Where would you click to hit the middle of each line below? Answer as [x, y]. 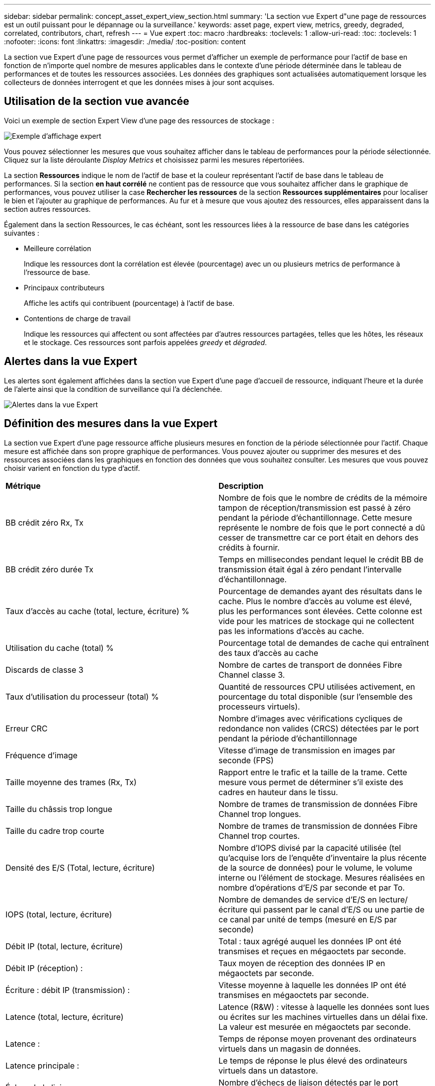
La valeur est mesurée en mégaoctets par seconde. [315, 1027]
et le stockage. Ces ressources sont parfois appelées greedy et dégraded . [145, 342]
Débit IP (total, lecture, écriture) [64, 946]
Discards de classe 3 [44, 670]
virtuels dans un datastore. [268, 1070]
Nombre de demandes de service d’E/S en [298, 899]
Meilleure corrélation [58, 248]
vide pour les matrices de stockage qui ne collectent [316, 621]
